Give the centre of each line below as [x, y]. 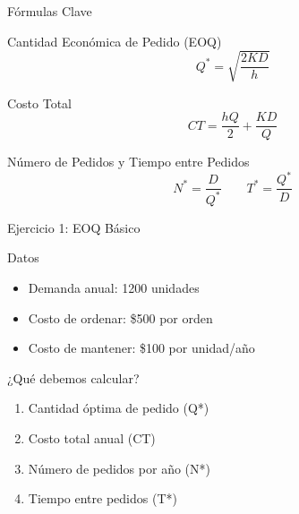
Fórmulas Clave [50, 11]
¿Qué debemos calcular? [73, 377]
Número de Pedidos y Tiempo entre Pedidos [128, 162]
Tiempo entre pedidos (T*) [103, 498]
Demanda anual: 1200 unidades [114, 288]
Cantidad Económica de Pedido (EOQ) [115, 41]
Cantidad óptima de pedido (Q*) [119, 408]
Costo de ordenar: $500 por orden [120, 317]
